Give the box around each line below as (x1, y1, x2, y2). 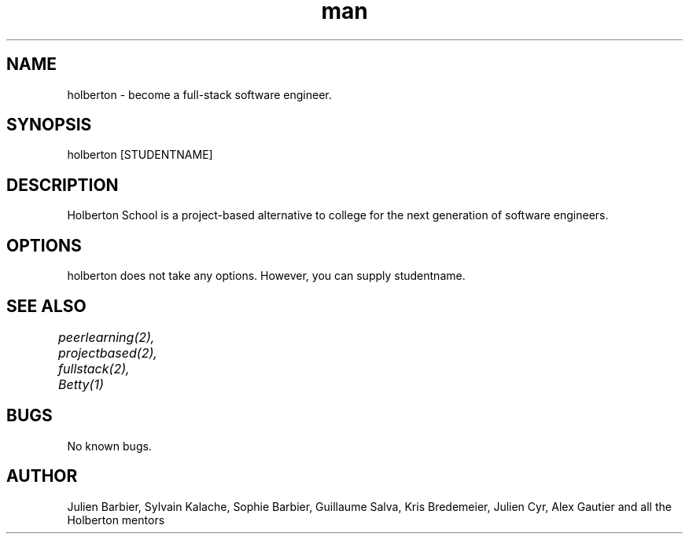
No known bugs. (67, 439, 152, 453)
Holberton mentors (67, 512, 165, 527)
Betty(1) (58, 376, 104, 392)
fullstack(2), (58, 360, 130, 377)
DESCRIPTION (6, 174, 119, 195)
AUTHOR (6, 466, 78, 487)
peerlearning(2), (58, 329, 155, 345)
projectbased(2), (58, 344, 157, 361)
